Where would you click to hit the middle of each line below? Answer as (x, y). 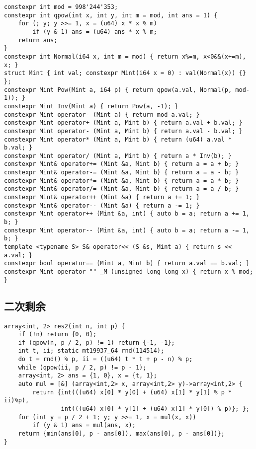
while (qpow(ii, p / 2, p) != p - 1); (82, 367)
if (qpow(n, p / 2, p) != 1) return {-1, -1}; (96, 342)
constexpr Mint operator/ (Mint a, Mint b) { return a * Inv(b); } (118, 156)
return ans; (38, 40)
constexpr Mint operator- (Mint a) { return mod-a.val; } (102, 114)
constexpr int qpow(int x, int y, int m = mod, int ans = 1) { (111, 15)
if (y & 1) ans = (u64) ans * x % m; (95, 32)
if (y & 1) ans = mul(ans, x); (84, 425)
